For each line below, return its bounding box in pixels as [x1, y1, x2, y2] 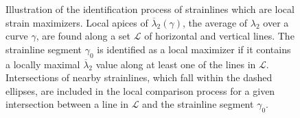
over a [263, 15, 289, 29]
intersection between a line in [5, 97, 128, 111]
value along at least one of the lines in [95, 57, 256, 71]
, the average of [183, 15, 248, 29]
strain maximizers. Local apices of [5, 15, 148, 29]
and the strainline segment [142, 97, 254, 111]
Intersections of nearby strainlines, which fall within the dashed [5, 70, 273, 85]
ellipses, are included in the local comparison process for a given [5, 83, 275, 98]
